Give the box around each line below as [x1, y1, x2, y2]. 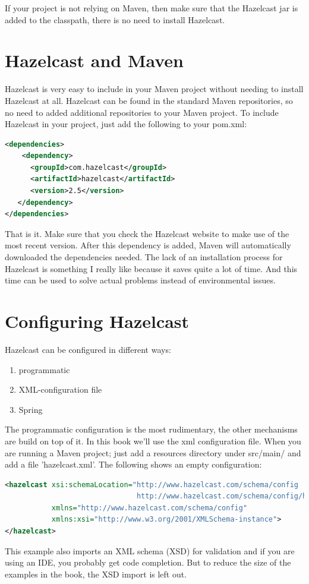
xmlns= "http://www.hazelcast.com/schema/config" [51, 503, 248, 512]
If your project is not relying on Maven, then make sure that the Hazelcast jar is [5, 2, 298, 14]
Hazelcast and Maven [5, 48, 184, 72]
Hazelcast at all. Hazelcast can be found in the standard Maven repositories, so [5, 94, 293, 106]
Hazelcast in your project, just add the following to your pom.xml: [5, 118, 247, 130]
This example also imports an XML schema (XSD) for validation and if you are [5, 544, 295, 557]
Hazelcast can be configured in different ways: [5, 343, 171, 355]
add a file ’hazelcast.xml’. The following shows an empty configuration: [5, 458, 262, 471]
